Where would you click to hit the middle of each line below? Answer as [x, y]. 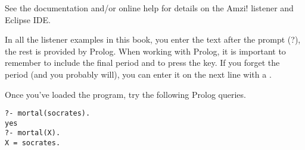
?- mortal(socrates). [48, 114]
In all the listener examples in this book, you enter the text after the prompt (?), [153, 39]
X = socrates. [33, 143]
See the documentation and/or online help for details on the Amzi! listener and [149, 8]
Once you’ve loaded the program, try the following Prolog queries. [125, 94]
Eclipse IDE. [28, 19]
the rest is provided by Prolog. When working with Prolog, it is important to [145, 51]
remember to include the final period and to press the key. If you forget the [142, 63]
